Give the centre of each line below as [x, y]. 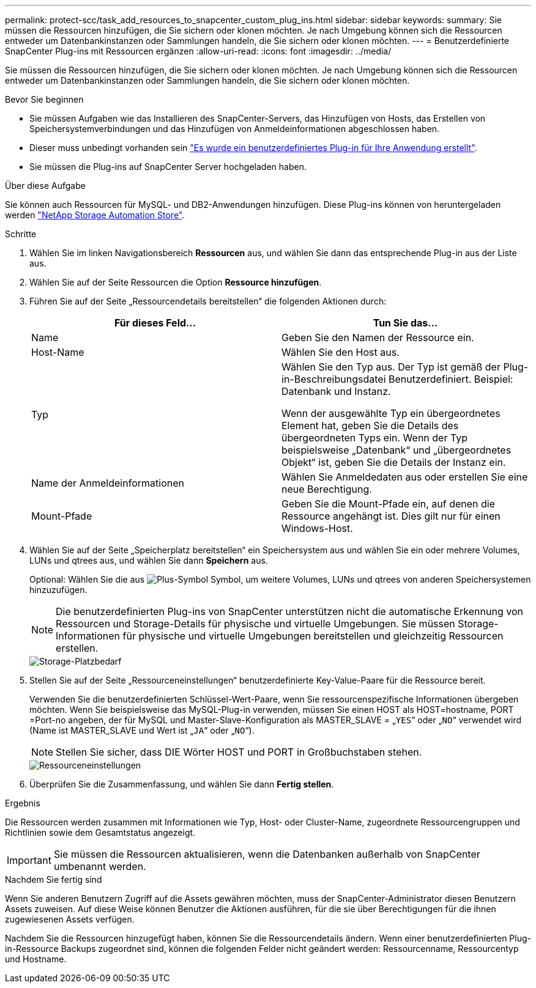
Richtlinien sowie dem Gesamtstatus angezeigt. [100, 832]
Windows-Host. [317, 528]
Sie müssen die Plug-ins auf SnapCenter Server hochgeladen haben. [168, 167]
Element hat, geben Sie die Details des [370, 426]
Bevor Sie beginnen [44, 99]
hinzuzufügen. [58, 590]
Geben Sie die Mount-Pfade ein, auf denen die [389, 504]
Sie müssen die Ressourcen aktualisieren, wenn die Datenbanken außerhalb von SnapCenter [267, 854]
